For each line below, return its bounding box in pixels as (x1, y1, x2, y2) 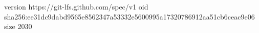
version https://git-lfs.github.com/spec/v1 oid (4, 1, 148, 11)
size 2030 (4, 21, 32, 31)
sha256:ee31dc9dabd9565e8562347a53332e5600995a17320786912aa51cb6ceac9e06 (4, 11, 255, 21)
